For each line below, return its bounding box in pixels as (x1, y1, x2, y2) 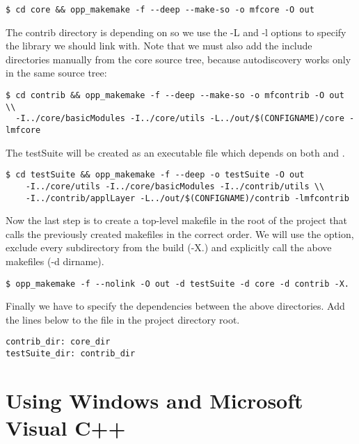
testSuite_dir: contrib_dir (6, 349, 136, 359)
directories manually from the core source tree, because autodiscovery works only (6, 51, 351, 66)
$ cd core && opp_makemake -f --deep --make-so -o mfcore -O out (6, 5, 314, 15)
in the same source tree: (6, 65, 107, 80)
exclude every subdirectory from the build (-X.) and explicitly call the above (6, 240, 332, 255)
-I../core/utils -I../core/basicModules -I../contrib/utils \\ (25, 181, 325, 191)
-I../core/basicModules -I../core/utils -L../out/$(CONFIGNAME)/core (15, 113, 344, 124)
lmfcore (6, 125, 41, 135)
